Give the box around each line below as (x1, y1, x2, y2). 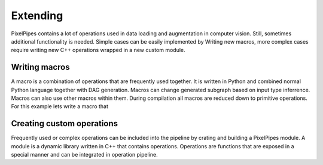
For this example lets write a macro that (11, 103, 109, 110)
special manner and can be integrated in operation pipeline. (11, 151, 158, 158)
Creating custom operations (11, 118, 118, 129)
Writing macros (11, 62, 70, 72)
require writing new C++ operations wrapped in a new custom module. (11, 47, 185, 54)
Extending (11, 9, 63, 22)
